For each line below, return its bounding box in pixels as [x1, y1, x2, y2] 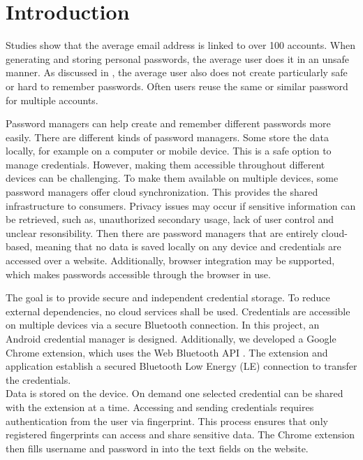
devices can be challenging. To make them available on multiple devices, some [6, 171, 339, 185]
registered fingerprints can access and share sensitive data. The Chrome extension [6, 427, 355, 442]
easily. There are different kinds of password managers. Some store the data [6, 129, 329, 144]
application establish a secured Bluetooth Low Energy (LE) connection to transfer [6, 359, 357, 373]
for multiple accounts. [6, 92, 98, 107]
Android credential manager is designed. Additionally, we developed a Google [6, 331, 336, 345]
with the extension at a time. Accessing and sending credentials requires [6, 399, 314, 414]
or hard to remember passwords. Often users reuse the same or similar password [6, 78, 348, 93]
